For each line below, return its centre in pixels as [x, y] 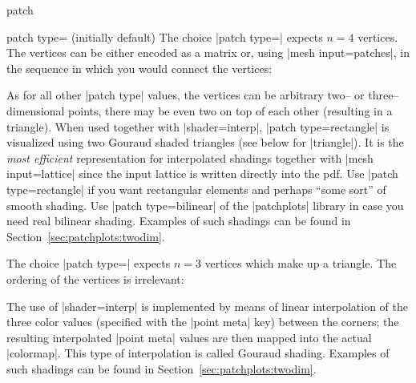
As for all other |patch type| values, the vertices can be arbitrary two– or [186, 95]
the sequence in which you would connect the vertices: [139, 68]
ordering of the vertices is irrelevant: [95, 278]
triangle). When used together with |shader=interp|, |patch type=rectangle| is [198, 126]
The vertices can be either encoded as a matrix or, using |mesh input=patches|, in [208, 52]
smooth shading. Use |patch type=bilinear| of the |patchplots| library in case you [205, 205]
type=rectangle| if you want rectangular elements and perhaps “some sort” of [196, 189]
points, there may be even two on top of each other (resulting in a [230, 110]
